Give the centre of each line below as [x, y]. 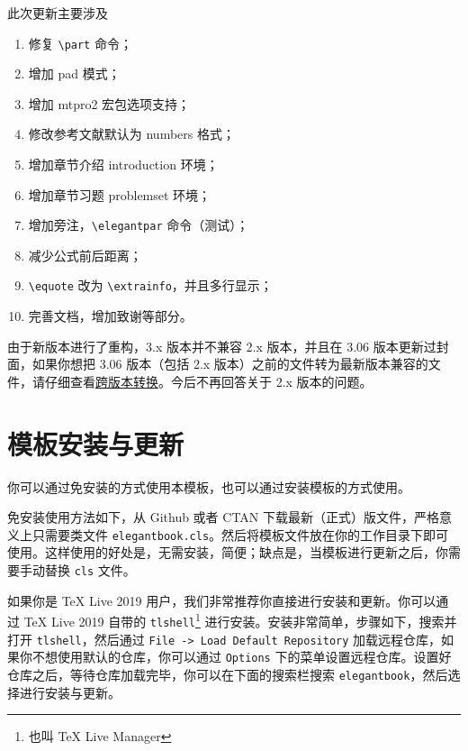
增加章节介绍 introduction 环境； [123, 165]
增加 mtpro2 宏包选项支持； [109, 103]
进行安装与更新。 [70, 692]
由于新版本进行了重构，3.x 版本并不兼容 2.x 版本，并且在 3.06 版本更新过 [222, 346]
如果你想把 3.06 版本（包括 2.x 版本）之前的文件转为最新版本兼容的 [230, 364]
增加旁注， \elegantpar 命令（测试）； [139, 225]
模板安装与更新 [96, 443]
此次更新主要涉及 [58, 13]
